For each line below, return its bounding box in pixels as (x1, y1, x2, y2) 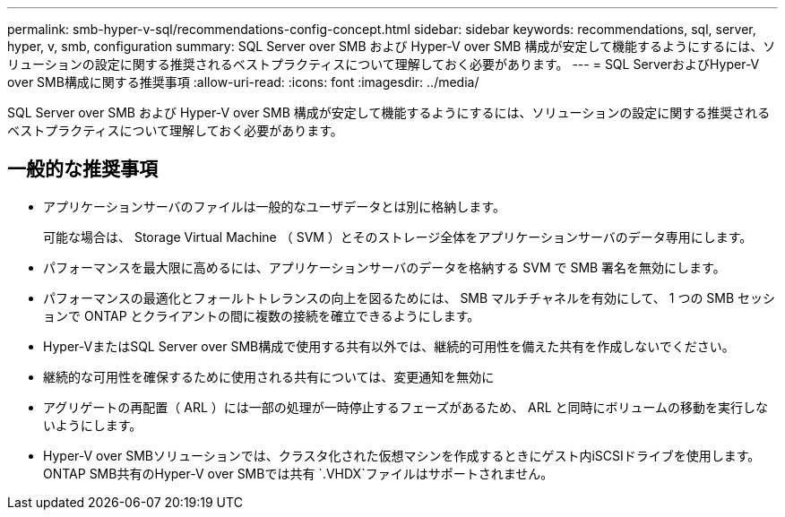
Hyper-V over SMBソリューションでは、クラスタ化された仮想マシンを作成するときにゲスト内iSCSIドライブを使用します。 (43, 447, 761, 463)
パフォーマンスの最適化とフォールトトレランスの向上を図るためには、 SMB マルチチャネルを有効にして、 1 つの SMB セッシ (43, 289, 776, 306)
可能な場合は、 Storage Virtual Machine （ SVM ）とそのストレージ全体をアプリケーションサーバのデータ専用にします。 (43, 228, 753, 245)
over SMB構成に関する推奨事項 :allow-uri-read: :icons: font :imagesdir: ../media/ (7, 74, 479, 90)
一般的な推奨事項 (7, 158, 158, 181)
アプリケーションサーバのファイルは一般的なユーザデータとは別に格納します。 (43, 198, 505, 214)
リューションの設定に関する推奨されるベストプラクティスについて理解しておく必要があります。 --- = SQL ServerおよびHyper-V (7, 56, 760, 72)
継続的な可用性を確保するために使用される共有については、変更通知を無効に (43, 368, 495, 384)
